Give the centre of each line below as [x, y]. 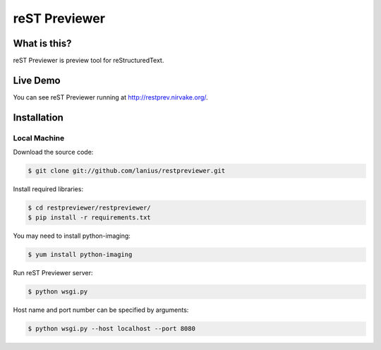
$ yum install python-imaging [80, 255]
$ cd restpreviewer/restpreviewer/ [89, 208]
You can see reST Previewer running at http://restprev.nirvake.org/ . [110, 97]
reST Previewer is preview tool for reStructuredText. [89, 61]
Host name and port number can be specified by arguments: [101, 310]
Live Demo [37, 80]
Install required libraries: [48, 189]
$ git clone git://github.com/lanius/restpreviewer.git [127, 171]
